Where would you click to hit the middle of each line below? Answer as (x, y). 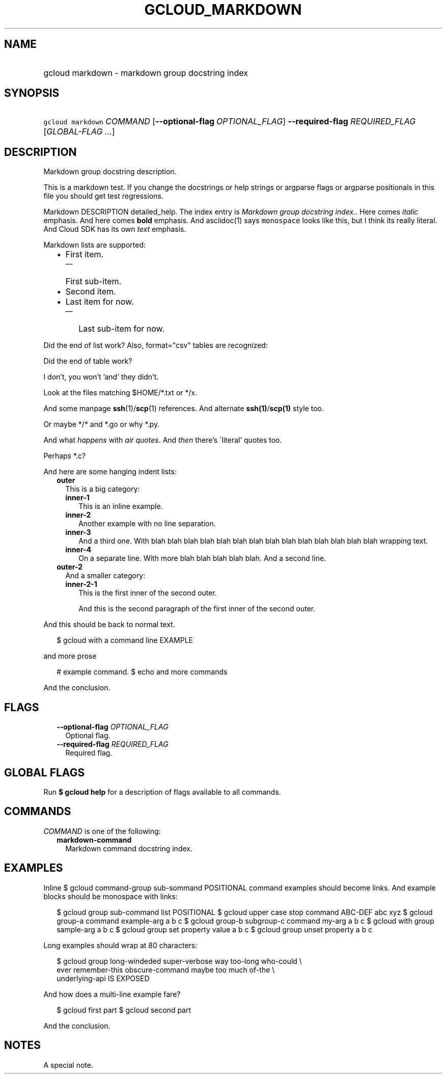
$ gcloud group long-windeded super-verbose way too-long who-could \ (179, 961)
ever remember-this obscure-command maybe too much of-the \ (166, 969)
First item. (85, 254)
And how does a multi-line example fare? (112, 994)
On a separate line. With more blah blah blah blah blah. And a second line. (202, 558)
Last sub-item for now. (122, 329)
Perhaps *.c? (65, 456)
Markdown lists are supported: (94, 245)
